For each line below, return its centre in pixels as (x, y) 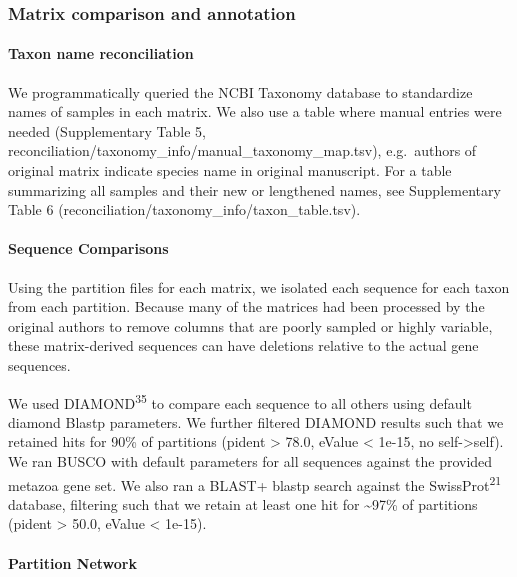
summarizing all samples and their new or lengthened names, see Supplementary (254, 189)
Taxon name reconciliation (101, 53)
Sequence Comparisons (88, 248)
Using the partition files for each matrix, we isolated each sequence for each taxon (259, 286)
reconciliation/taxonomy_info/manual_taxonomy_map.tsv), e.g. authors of (242, 150)
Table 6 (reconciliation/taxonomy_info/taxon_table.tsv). (184, 209)
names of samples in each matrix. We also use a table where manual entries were (255, 111)
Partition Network (72, 562)
